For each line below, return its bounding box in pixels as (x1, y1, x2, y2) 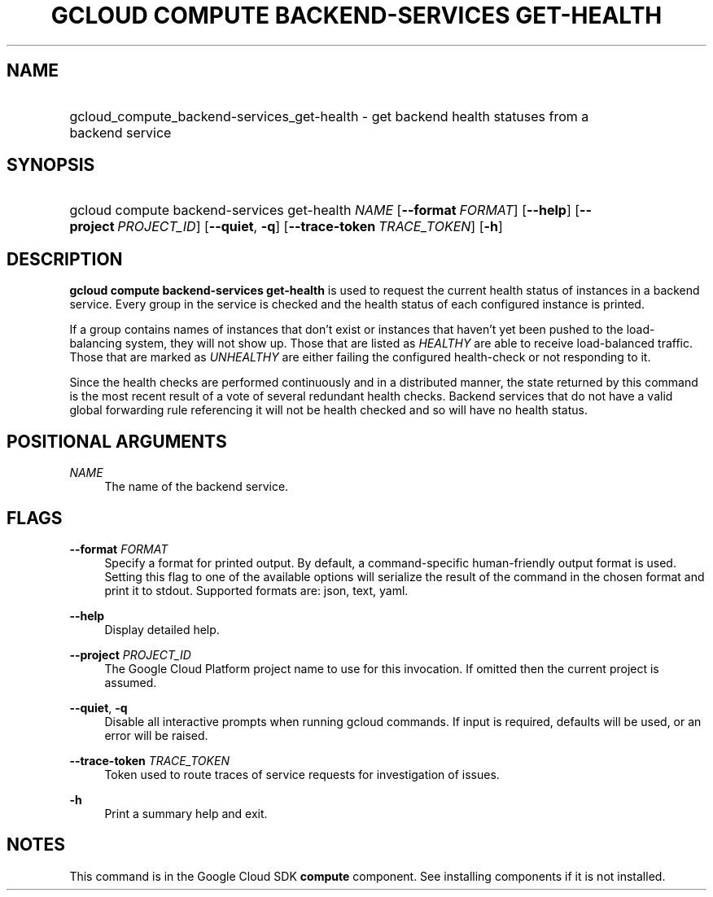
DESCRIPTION (7, 248, 123, 269)
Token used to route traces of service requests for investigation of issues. (104, 767, 500, 781)
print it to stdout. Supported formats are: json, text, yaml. (104, 583, 409, 597)
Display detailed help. (104, 622, 220, 637)
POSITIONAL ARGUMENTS (7, 431, 227, 452)
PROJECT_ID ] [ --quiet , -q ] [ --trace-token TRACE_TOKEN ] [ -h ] (117, 218, 503, 235)
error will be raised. (104, 728, 208, 742)
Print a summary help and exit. (104, 806, 268, 820)
